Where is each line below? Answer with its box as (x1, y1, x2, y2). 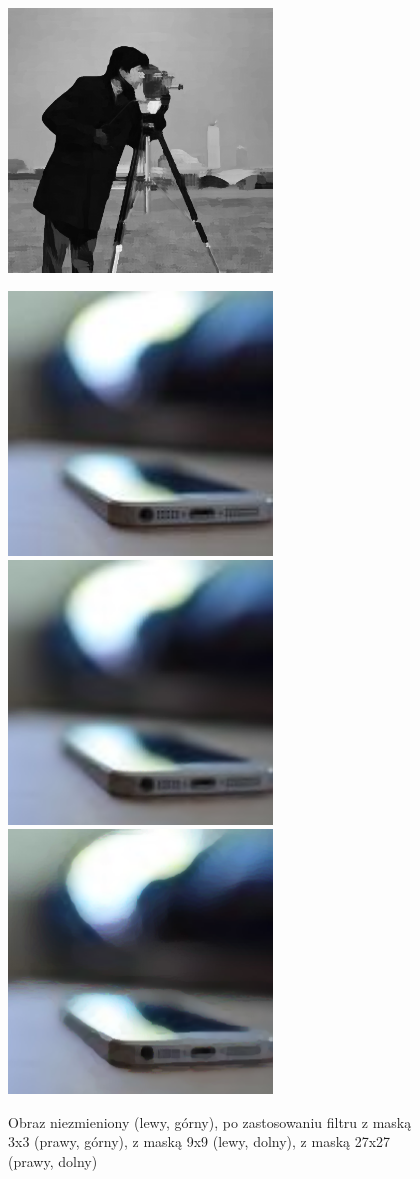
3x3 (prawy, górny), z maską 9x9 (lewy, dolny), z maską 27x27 (8, 1131, 391, 1152)
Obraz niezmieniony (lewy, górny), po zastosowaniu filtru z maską (8, 1111, 412, 1132)
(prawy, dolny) (8, 1150, 98, 1171)
